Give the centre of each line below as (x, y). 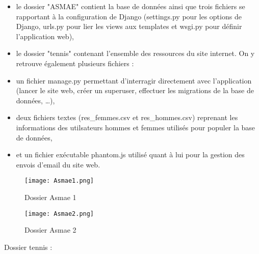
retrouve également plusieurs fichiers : (75, 63)
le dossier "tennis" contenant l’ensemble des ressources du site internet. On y (135, 53)
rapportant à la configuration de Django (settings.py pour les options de (129, 16)
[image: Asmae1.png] (59, 181)
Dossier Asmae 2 (50, 230)
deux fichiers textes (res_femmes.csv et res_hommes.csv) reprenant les (127, 117)
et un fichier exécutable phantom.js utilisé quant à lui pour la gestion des (130, 154)
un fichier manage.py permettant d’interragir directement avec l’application (134, 80)
